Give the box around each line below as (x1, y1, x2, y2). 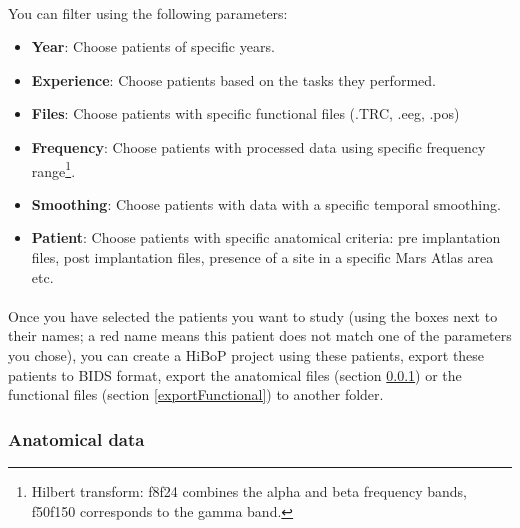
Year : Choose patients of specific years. (31, 36, 275, 57)
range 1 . (31, 157, 76, 181)
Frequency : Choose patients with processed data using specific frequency (31, 136, 486, 157)
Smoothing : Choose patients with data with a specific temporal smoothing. (31, 193, 501, 214)
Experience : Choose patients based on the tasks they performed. (31, 69, 436, 90)
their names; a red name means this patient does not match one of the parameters (8, 325, 512, 346)
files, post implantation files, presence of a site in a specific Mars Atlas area (31, 247, 494, 267)
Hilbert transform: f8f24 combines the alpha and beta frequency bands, (31, 480, 468, 501)
